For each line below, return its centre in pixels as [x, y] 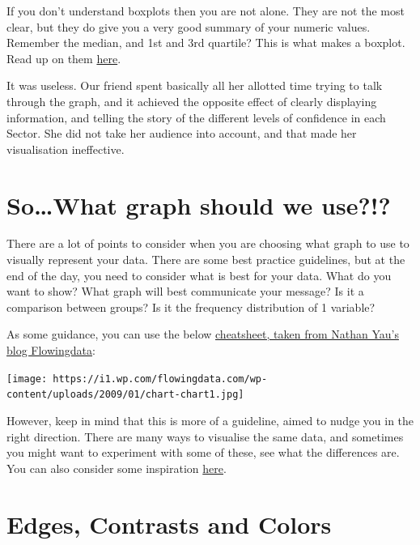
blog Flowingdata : [51, 350]
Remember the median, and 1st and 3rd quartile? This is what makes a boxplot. [206, 43]
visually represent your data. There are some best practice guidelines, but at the [206, 260]
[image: [27, 379]
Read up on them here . [64, 58]
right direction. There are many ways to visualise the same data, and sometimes [205, 436]
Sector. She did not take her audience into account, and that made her [182, 133]
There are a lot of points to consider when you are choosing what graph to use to [208, 243]
